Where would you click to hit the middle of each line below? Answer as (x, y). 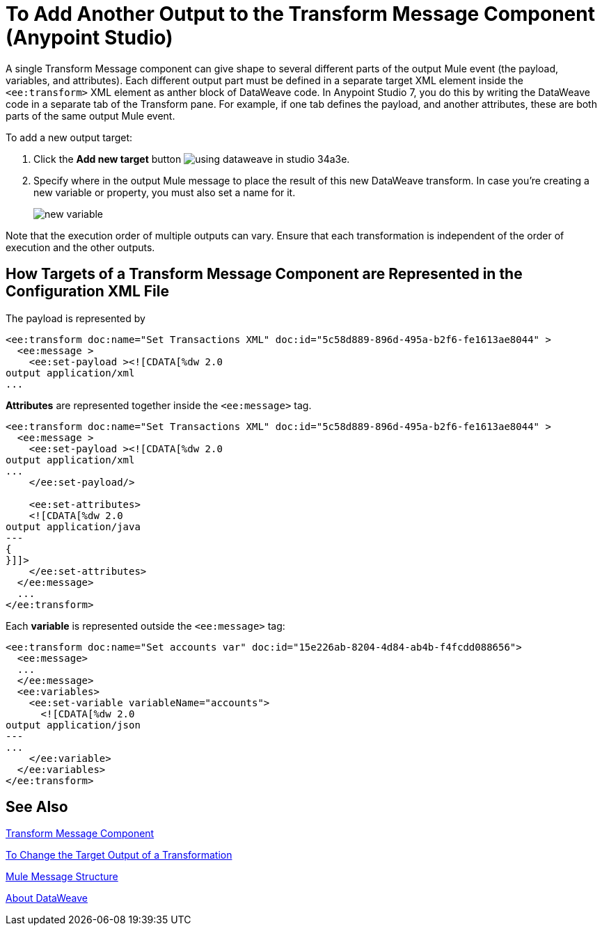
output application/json (73, 725)
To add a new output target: (69, 137)
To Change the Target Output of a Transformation (119, 855)
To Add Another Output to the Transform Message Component (300, 14)
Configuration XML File (87, 292)
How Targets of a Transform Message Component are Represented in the (264, 274)
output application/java (73, 526)
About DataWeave (47, 898)
